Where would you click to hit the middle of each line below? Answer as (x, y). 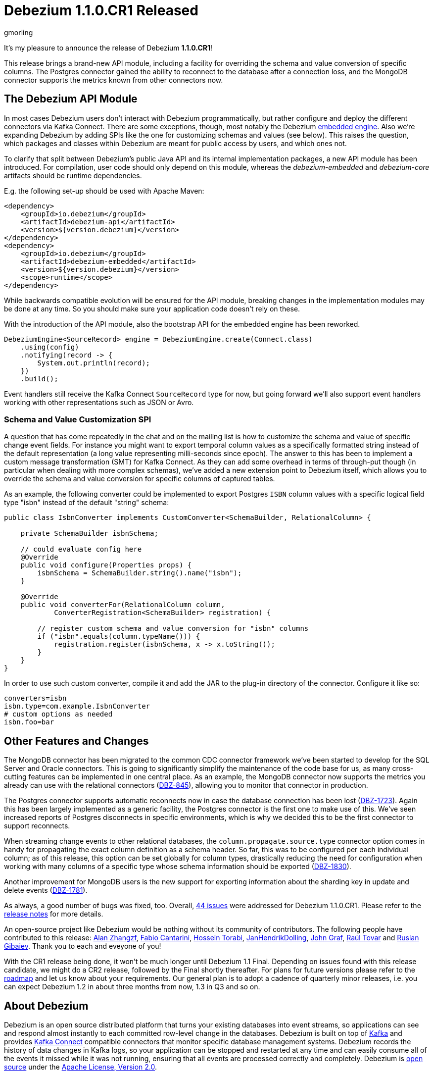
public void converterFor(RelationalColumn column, (123, 605)
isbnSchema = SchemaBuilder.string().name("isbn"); (140, 573)
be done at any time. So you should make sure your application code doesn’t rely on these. (152, 308)
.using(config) (50, 347)
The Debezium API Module (71, 99)
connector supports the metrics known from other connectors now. (114, 80)
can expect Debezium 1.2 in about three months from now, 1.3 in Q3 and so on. (132, 987)
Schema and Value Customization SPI (78, 419)
